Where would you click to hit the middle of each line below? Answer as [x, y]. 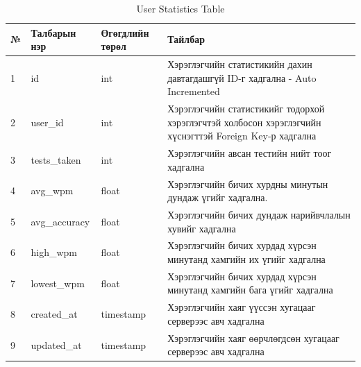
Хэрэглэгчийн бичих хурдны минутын [248, 183]
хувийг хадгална [202, 228]
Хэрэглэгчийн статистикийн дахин [240, 64]
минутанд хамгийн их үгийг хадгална [246, 259]
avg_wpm [52, 190]
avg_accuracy [60, 221]
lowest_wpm [58, 283]
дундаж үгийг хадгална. [218, 197]
